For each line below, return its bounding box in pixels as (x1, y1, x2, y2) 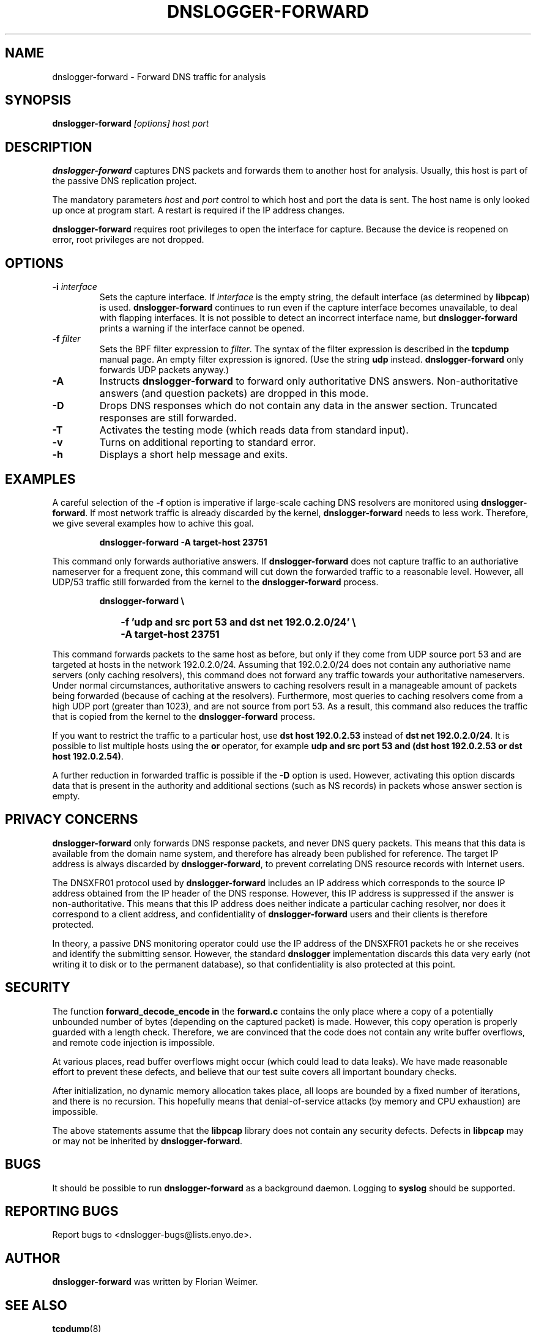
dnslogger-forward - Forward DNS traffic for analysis (52, 71, 266, 82)
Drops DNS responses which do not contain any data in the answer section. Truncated (99, 399, 497, 412)
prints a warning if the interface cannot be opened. (99, 323, 305, 334)
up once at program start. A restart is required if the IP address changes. (52, 205, 345, 216)
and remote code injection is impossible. (52, 1037, 215, 1048)
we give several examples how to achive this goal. (52, 517, 254, 528)
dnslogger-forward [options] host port (52, 118, 209, 129)
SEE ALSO (5, 1297, 67, 1313)
